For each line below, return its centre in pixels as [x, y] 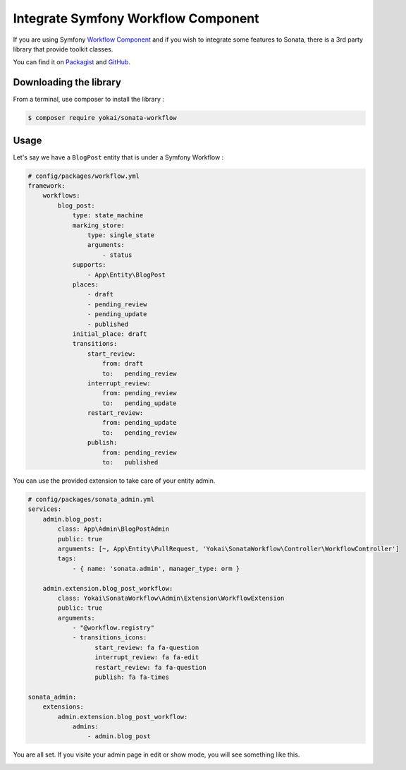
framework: [47, 186]
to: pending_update [140, 403]
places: [85, 285]
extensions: [63, 707]
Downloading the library [67, 82]
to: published [130, 463]
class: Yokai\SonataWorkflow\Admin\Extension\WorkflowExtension [171, 598]
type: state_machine [108, 216]
